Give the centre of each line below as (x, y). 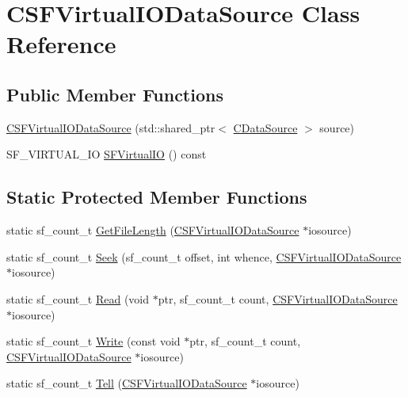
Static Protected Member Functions (157, 197)
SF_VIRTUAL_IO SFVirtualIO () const (107, 154)
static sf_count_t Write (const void (93, 341)
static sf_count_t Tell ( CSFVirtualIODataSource (127, 383)
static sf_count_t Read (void (78, 298)
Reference (61, 44)
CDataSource (265, 127)
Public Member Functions (115, 94)
